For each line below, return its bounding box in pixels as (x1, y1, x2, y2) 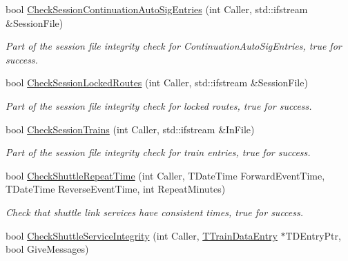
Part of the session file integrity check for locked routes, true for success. (6, 98, 312, 113)
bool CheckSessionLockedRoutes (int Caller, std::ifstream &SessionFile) (6, 75, 308, 90)
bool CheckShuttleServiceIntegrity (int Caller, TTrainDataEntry (6, 228, 278, 242)
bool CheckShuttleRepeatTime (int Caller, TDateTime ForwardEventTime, (6, 168, 325, 182)
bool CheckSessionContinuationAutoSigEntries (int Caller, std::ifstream (6, 2, 308, 16)
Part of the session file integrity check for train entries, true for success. (6, 145, 311, 159)
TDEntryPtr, (285, 228, 341, 242)
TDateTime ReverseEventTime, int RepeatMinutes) (6, 182, 226, 196)
